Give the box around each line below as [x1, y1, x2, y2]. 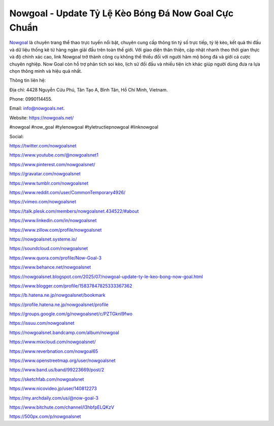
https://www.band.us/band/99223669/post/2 [9, 367, 105, 373]
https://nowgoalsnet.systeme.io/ [9, 236, 77, 242]
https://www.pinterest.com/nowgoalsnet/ [9, 161, 96, 167]
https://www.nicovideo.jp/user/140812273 [9, 385, 97, 391]
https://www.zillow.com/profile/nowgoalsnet [9, 227, 102, 233]
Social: [9, 133, 24, 139]
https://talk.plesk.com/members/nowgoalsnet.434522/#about [9, 208, 139, 214]
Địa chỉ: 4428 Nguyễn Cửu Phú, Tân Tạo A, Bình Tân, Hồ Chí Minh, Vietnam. [9, 86, 168, 93]
